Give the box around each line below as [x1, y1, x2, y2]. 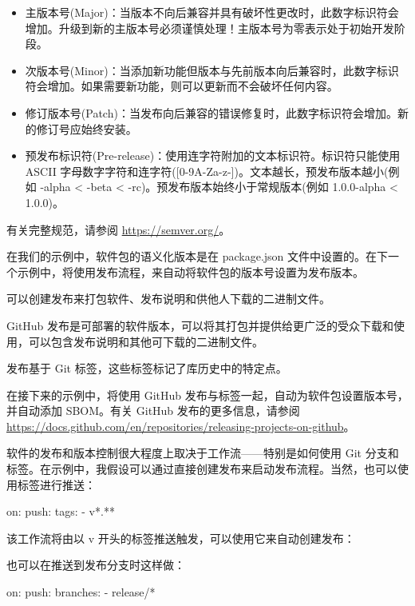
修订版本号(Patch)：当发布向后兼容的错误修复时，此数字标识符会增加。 [25, 104, 397, 121]
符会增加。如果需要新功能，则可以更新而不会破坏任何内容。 [25, 78, 338, 94]
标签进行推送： [17, 476, 96, 492]
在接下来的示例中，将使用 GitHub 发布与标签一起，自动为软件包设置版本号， [6, 386, 409, 403]
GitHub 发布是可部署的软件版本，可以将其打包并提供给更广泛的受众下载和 [6, 317, 394, 333]
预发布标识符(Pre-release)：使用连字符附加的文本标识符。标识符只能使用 [25, 147, 401, 164]
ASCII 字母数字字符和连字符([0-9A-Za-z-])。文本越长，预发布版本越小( [25, 162, 389, 179]
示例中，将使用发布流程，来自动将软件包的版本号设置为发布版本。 [17, 263, 364, 280]
